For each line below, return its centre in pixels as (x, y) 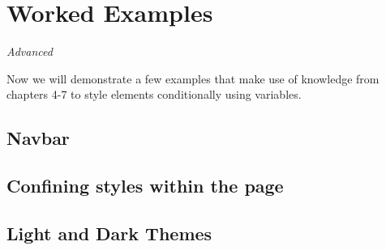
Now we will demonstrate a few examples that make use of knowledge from (193, 78)
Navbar (38, 138)
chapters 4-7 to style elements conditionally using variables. (154, 94)
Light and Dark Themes (109, 233)
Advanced (30, 51)
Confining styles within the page (145, 186)
